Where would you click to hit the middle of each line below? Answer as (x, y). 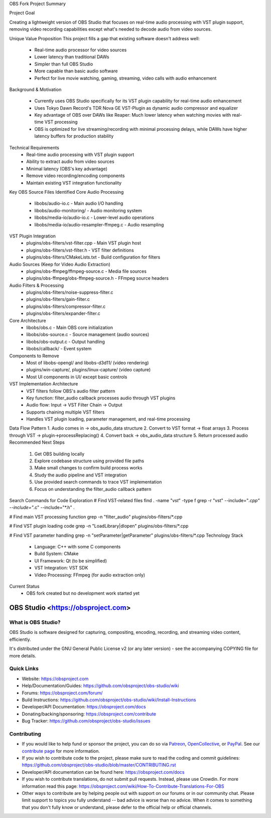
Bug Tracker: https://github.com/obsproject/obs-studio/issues (86, 721)
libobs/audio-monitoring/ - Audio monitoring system (88, 210)
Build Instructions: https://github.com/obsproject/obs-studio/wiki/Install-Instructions (109, 700)
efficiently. (20, 639)
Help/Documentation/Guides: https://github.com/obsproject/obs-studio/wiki (100, 686)
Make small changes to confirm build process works (88, 468)
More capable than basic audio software (76, 71)
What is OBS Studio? (35, 622)
